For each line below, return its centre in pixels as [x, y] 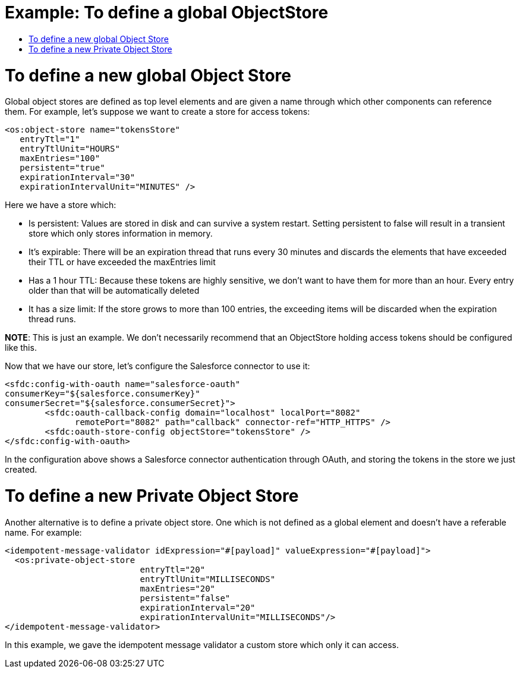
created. [21, 470]
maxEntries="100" [60, 158]
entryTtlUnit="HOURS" [70, 149]
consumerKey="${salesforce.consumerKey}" [103, 394]
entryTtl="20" [173, 569]
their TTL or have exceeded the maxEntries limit [122, 262]
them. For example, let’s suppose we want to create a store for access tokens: [157, 112]
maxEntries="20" [178, 588]
